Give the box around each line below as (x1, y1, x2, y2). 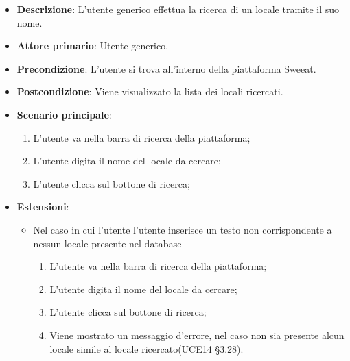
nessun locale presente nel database (33, 236, 182, 250)
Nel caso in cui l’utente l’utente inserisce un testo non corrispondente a (33, 222, 332, 236)
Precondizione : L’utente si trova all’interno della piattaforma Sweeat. (16, 61, 316, 75)
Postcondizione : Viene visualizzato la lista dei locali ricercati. (16, 84, 283, 99)
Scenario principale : (16, 107, 112, 121)
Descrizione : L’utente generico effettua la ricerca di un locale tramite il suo (16, 2, 340, 16)
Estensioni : (16, 199, 69, 214)
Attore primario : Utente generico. (16, 38, 169, 53)
